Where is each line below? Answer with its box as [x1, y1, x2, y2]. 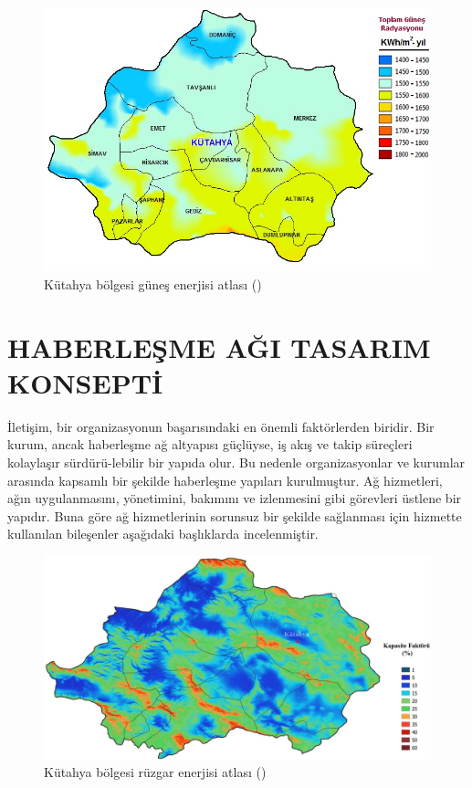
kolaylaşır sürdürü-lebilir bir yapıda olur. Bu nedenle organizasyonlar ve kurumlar [7, 452, 466, 471]
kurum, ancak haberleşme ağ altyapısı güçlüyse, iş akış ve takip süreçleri [7, 435, 413, 454]
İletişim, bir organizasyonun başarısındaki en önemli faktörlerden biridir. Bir [7, 416, 435, 436]
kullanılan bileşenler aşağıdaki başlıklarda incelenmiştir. [7, 524, 319, 543]
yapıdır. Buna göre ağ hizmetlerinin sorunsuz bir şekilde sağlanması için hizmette [7, 506, 462, 525]
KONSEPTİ [7, 363, 163, 401]
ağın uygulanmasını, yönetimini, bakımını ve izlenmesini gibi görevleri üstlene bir [7, 489, 462, 508]
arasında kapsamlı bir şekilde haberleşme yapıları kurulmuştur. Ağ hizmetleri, [7, 470, 443, 489]
